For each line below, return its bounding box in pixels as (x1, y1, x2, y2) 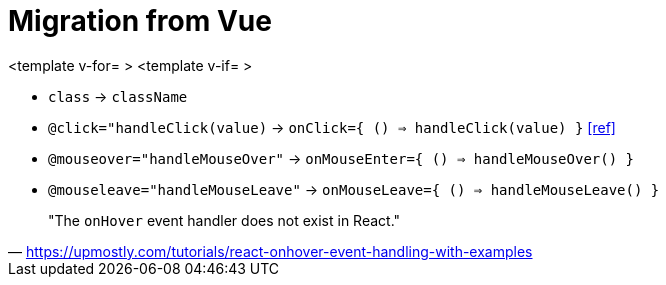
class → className (48, 87, 188, 105)
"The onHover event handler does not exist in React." (48, 211, 401, 229)
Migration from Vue (8, 4, 272, 38)
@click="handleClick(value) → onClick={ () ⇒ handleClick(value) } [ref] (48, 118, 616, 136)
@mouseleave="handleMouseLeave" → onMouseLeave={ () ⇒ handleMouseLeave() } (48, 180, 660, 198)
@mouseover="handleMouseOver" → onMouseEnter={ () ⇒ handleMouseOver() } (48, 149, 634, 167)
